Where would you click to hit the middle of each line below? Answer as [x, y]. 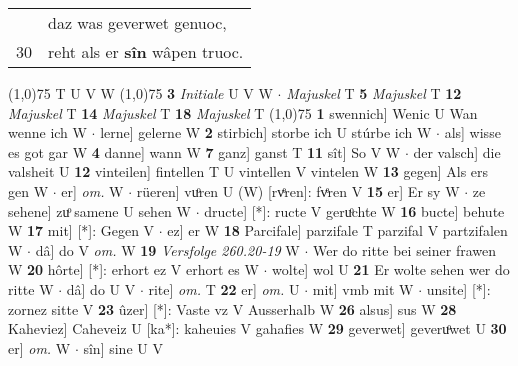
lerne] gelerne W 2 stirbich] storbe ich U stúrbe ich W [266, 132]
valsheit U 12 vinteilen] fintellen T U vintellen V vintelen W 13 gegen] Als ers [248, 171]
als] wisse [472, 132]
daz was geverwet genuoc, [137, 22]
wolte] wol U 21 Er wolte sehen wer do [391, 269]
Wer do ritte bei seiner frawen [404, 249]
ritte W [31, 288]
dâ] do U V [101, 288]
